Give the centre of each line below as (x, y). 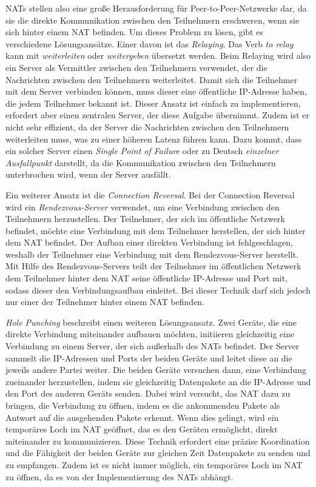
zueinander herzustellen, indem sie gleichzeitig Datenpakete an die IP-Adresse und (158, 381)
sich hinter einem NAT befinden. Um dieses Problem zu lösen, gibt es (134, 32)
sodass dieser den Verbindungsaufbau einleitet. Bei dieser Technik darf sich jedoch (158, 290)
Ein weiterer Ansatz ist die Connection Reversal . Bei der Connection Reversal (150, 194)
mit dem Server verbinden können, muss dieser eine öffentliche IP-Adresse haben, (156, 91)
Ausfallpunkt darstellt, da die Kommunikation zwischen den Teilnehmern (141, 162)
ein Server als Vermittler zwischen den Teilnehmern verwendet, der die (136, 67)
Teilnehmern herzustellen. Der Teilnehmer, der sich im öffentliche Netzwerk (145, 219)
